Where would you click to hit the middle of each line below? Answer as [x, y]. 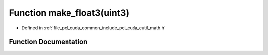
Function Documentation [48, 42]
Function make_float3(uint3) [69, 13]
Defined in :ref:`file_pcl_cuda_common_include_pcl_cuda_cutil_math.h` [94, 28]
